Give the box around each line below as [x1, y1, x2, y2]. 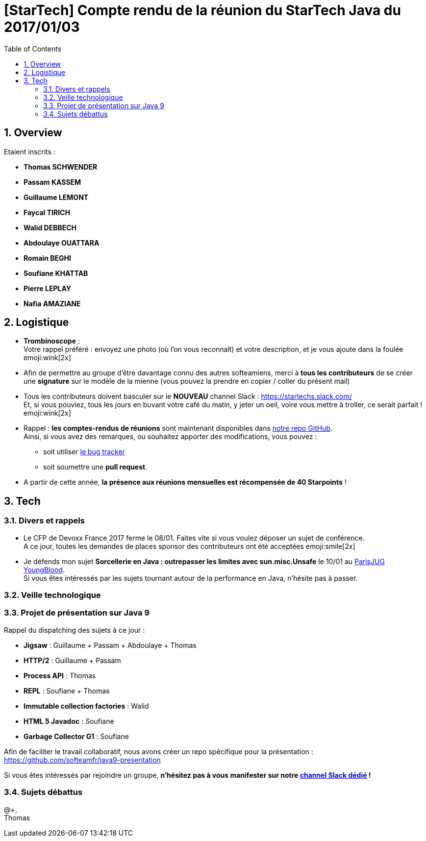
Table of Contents [4, 44, 62, 53]
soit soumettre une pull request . [43, 463, 148, 471]
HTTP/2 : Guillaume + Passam [24, 656, 121, 665]
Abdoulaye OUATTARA [24, 238, 100, 247]
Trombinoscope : [24, 337, 80, 346]
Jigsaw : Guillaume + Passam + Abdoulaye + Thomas [24, 641, 197, 649]
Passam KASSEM [24, 177, 81, 186]
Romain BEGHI [24, 253, 72, 262]
